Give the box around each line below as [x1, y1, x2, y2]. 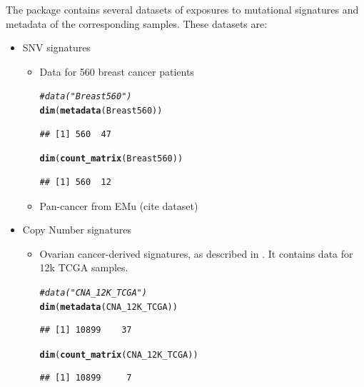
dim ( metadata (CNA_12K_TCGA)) [39, 301, 178, 312]
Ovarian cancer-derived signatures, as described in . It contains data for [39, 246, 353, 261]
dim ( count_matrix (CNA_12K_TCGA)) [39, 349, 198, 360]
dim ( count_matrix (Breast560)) [39, 154, 183, 164]
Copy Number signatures [22, 222, 132, 237]
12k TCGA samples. [39, 260, 128, 275]
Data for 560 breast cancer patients [39, 64, 194, 79]
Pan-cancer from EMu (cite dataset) [39, 198, 198, 213]
